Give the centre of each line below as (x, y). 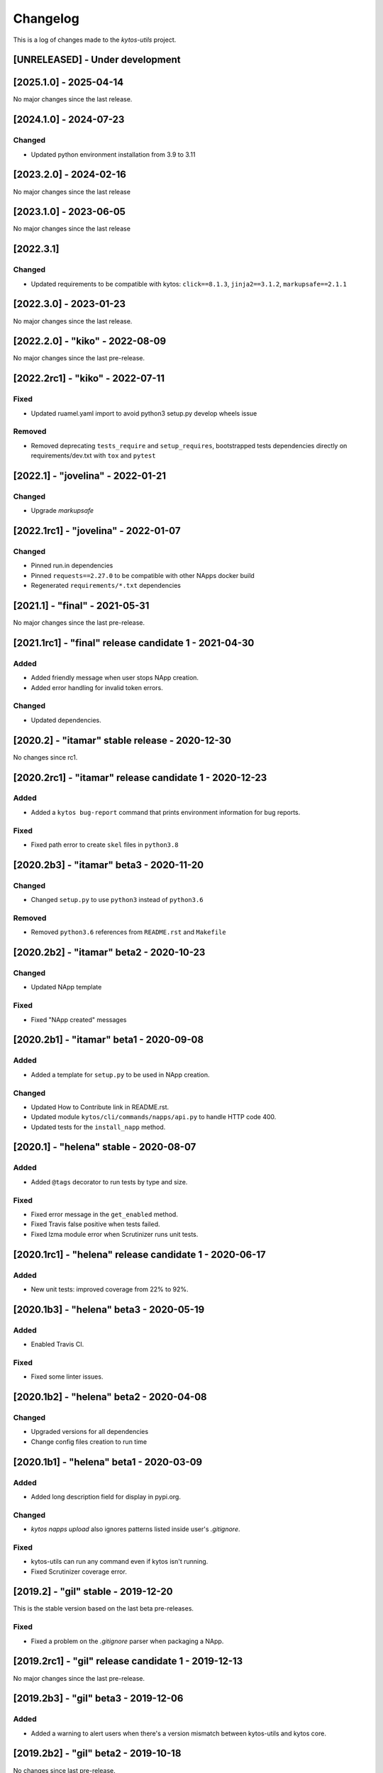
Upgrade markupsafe (62, 511)
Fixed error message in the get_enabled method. (105, 1214)
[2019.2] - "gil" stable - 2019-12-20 (93, 1592)
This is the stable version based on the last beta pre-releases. (104, 1608)
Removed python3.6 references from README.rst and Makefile (128, 932)
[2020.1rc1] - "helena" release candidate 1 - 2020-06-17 (139, 1254)
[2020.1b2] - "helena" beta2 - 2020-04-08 (110, 1397)
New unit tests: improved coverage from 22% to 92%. (110, 1289)
